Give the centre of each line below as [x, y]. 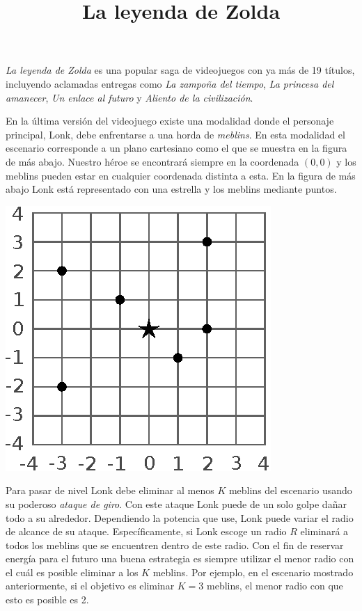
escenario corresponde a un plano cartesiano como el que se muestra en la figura [176, 148]
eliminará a [324, 531]
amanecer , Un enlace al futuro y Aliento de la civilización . [129, 97]
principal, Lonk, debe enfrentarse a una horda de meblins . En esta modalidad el [175, 134]
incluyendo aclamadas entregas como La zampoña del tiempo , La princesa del [170, 83]
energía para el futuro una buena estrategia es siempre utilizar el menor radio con [180, 558]
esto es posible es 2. [47, 600]
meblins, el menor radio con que [275, 586]
